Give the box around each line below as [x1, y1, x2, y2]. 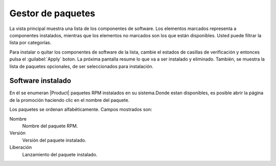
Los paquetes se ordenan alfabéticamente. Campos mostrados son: [9, 106, 152, 113]
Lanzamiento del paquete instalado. [22, 151, 98, 157]
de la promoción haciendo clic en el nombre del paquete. [9, 97, 130, 103]
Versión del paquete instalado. [22, 137, 86, 143]
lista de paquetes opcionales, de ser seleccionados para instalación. [9, 63, 153, 69]
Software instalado [9, 76, 72, 85]
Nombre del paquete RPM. [22, 123, 78, 129]
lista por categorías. [9, 40, 52, 46]
